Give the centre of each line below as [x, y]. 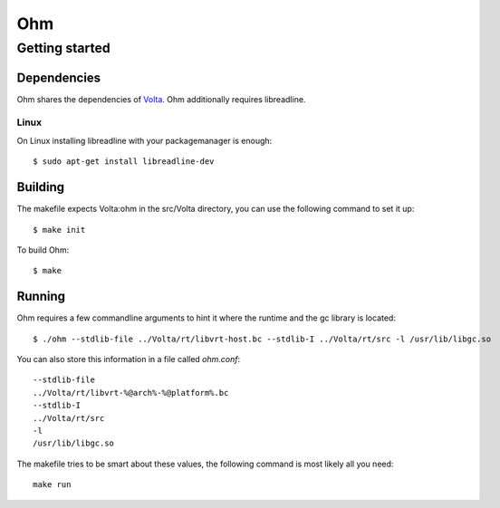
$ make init [59, 230]
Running [41, 297]
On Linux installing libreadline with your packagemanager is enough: [144, 140]
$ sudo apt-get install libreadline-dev [124, 162]
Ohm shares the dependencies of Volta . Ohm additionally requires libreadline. [161, 99]
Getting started [63, 48]
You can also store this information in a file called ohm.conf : [129, 359]
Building [41, 187]
